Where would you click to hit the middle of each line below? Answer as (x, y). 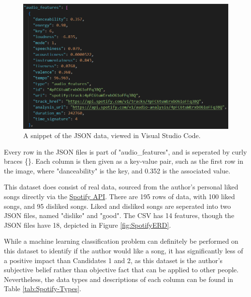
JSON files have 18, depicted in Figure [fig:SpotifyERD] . (88, 225)
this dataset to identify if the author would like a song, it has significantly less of (124, 251)
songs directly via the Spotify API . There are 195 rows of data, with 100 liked (119, 196)
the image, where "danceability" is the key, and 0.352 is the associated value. (117, 170)
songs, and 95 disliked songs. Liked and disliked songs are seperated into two (118, 206)
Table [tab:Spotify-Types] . (43, 289)
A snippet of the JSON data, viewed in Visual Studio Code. (112, 135)
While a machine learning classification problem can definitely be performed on (121, 241)
